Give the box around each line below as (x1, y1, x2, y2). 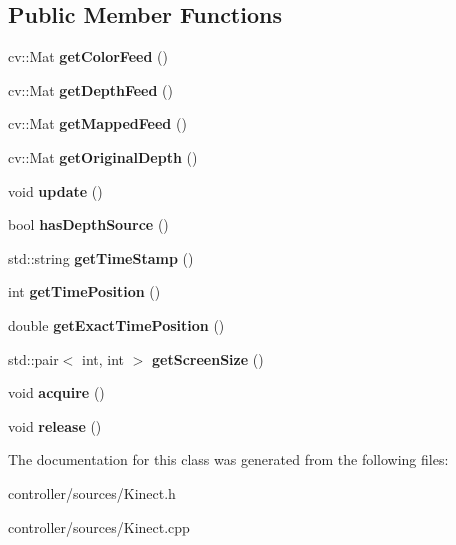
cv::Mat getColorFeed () (8, 46, 168, 67)
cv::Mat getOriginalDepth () (8, 146, 198, 167)
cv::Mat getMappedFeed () (8, 113, 187, 134)
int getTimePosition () (8, 281, 161, 302)
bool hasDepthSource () (8, 214, 169, 235)
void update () (8, 180, 103, 201)
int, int (82, 348, 125, 369)
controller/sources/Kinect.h (8, 482, 176, 503)
